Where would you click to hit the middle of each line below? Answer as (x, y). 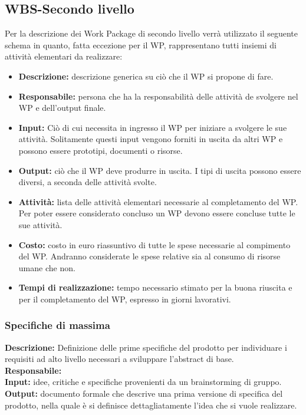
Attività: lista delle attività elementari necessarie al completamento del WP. (158, 201)
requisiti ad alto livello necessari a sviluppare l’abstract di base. (119, 359)
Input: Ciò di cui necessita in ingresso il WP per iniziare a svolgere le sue (153, 127)
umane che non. (47, 267)
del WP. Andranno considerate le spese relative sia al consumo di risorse (149, 256)
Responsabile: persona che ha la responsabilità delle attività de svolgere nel (158, 96)
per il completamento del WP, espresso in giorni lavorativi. (125, 299)
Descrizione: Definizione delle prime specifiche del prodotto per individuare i (146, 347)
